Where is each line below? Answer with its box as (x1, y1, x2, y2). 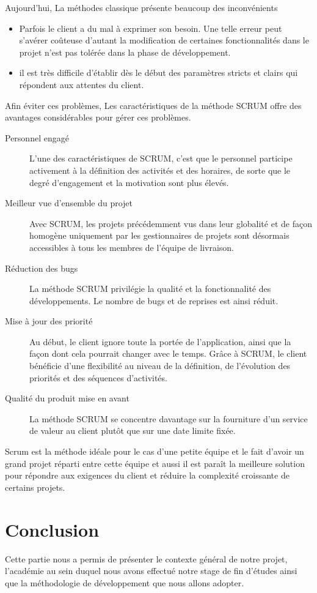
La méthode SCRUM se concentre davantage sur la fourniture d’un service (29, 412, 308, 425)
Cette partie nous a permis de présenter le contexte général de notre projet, (5, 552, 288, 565)
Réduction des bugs (5, 261, 78, 274)
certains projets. (5, 480, 65, 493)
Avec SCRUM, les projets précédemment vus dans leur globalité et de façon (29, 217, 312, 229)
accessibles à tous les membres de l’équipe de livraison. (29, 241, 235, 253)
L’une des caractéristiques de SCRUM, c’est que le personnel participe (29, 152, 293, 165)
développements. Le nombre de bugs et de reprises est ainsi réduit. (29, 294, 279, 307)
